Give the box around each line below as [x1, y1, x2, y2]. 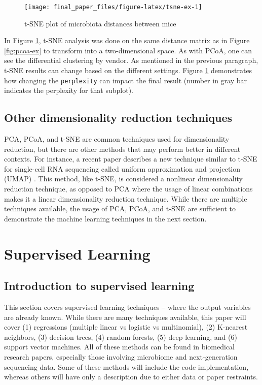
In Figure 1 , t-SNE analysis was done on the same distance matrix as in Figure [4, 35, 250, 46]
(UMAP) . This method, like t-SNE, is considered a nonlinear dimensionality [4, 173, 243, 184]
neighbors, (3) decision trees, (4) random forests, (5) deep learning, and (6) [4, 331, 237, 342]
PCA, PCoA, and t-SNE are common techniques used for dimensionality [4, 134, 230, 144]
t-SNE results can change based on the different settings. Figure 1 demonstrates [4, 65, 252, 76]
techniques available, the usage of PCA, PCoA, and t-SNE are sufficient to [4, 203, 236, 214]
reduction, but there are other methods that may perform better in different [4, 143, 241, 154]
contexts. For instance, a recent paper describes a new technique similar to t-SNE [4, 153, 257, 164]
